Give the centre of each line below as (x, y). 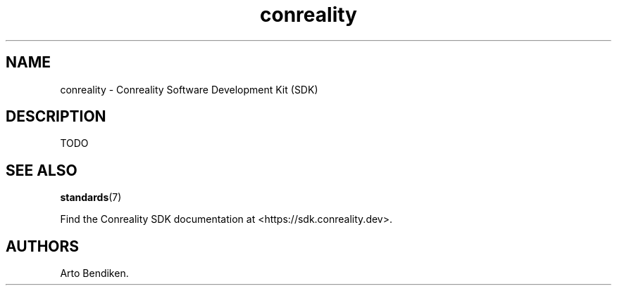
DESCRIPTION (56, 117)
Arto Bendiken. (94, 273)
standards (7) (91, 198)
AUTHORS (43, 246)
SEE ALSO (42, 170)
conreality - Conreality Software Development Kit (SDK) (189, 89)
